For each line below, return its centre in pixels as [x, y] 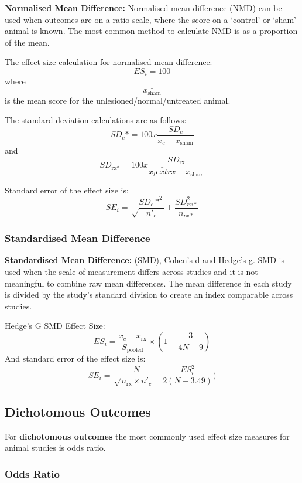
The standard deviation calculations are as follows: [96, 120]
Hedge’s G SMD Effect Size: [55, 326]
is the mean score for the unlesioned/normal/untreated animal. [118, 100]
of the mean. [27, 42]
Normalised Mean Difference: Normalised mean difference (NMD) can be [143, 8]
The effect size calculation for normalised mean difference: [109, 62]
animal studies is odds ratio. [55, 448]
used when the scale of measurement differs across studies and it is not [131, 271]
